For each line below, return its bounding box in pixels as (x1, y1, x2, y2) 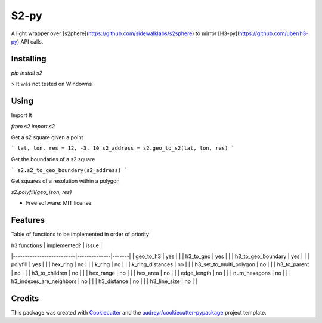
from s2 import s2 (11, 122, 55, 130)
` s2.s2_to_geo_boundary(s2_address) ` (11, 167, 128, 174)
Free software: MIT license (26, 199, 92, 207)
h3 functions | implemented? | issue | (11, 242, 103, 249)
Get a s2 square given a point (11, 133, 83, 140)
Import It (11, 112, 32, 119)
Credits (11, 293, 39, 303)
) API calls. (17, 38, 44, 45)
